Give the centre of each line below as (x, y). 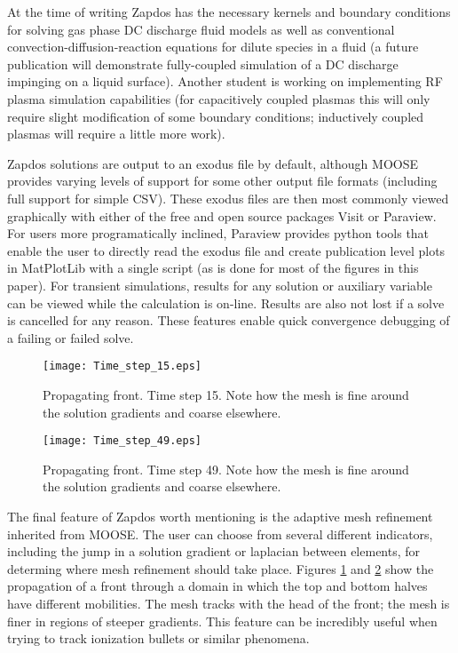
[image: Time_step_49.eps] (122, 441)
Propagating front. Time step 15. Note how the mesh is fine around (226, 394)
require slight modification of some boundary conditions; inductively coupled (216, 116)
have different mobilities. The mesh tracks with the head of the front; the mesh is (229, 603)
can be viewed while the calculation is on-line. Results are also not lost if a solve (226, 303)
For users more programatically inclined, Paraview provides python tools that (218, 233)
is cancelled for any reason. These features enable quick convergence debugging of (229, 320)
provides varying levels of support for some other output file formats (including (222, 181)
